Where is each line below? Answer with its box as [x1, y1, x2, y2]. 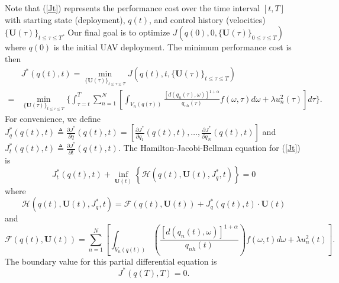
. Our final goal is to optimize [62, 26, 170, 38]
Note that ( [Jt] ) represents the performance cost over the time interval [5, 2, 260, 14]
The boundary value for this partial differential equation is [5, 255, 217, 267]
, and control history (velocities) [149, 13, 266, 25]
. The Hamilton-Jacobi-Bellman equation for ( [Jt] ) [118, 141, 301, 154]
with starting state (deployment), [5, 13, 125, 25]
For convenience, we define [5, 112, 101, 124]
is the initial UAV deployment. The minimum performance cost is [53, 41, 292, 53]
